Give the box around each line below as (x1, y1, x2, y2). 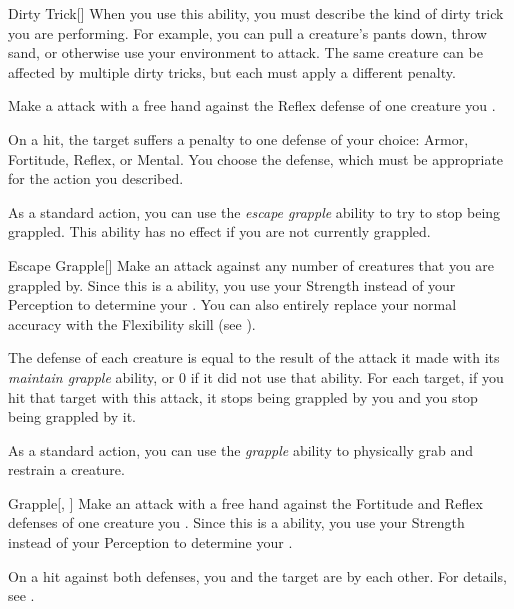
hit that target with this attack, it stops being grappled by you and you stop (8, 386, 478, 407)
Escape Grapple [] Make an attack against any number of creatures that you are (8, 254, 495, 275)
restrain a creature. (8, 459, 125, 480)
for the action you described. (8, 168, 184, 189)
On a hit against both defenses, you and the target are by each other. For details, (8, 565, 507, 586)
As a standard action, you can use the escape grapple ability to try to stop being (8, 201, 501, 222)
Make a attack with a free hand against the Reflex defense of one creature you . (8, 95, 496, 116)
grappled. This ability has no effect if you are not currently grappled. (8, 221, 431, 242)
